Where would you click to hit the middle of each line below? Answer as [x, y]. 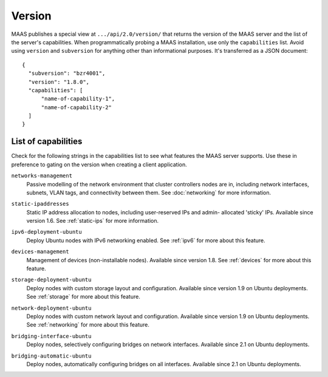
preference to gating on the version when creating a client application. [99, 165]
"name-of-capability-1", [78, 99]
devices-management [40, 252]
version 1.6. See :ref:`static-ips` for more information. [93, 221]
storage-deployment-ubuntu [51, 280]
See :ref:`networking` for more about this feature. [88, 325]
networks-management [42, 176]
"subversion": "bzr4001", [67, 73]
